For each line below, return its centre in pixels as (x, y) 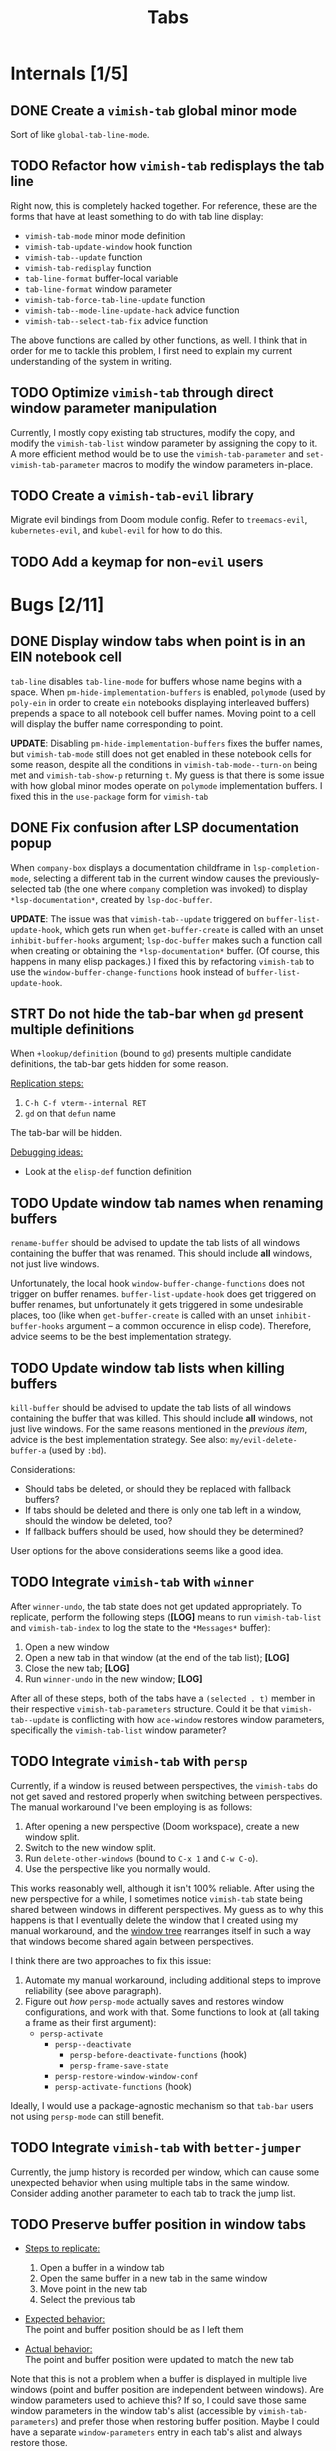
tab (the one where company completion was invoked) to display (178, 888)
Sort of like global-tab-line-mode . (80, 134)
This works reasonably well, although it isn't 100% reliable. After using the (162, 1888)
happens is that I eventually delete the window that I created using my (154, 1920)
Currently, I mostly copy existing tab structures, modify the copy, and (152, 432)
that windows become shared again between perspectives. (132, 1941)
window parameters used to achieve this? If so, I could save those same (158, 2400)
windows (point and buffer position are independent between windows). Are (167, 2390)
